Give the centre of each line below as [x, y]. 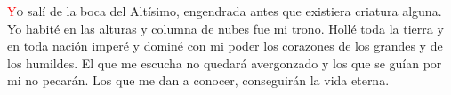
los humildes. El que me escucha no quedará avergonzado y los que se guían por [225, 63]
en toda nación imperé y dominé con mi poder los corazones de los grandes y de [225, 46]
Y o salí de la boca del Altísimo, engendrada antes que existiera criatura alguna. [225, 11]
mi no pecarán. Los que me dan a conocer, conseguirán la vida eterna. [198, 80]
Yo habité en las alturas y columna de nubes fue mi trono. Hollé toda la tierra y [225, 28]
